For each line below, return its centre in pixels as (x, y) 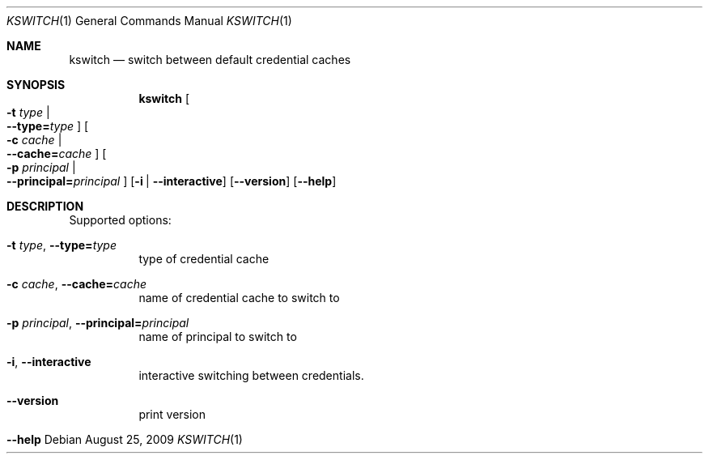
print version (172, 414)
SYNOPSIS (36, 85)
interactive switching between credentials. (251, 375)
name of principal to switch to (218, 336)
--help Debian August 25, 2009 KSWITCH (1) (125, 439)
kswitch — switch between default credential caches (210, 60)
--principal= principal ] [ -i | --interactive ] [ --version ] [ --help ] (172, 181)
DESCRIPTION (45, 206)
